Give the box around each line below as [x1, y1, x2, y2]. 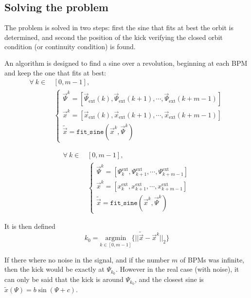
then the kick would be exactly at [4, 264, 105, 274]
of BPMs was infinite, [180, 254, 245, 264]
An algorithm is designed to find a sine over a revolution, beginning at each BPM [4, 57, 248, 68]
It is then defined [4, 221, 55, 231]
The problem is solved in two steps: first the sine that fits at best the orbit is [4, 22, 233, 33]
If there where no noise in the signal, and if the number [4, 254, 170, 264]
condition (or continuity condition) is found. [4, 41, 136, 52]
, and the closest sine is [135, 274, 204, 284]
